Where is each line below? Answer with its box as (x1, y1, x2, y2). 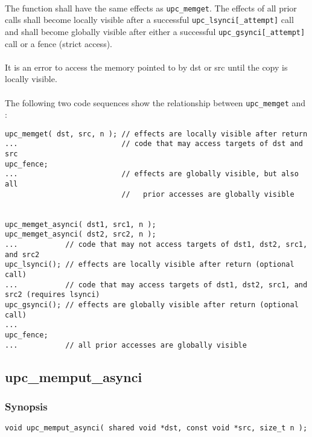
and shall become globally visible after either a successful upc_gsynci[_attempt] (5, 25, 305, 37)
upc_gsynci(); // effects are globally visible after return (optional (5, 300, 299, 309)
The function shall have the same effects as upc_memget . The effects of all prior (5, 1, 297, 14)
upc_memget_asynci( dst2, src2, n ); (5, 230, 156, 239)
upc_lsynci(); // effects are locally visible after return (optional (5, 260, 294, 269)
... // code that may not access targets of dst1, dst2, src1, (5, 240, 308, 249)
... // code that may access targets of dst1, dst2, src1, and (5, 280, 308, 289)
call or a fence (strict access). (5, 37, 112, 49)
